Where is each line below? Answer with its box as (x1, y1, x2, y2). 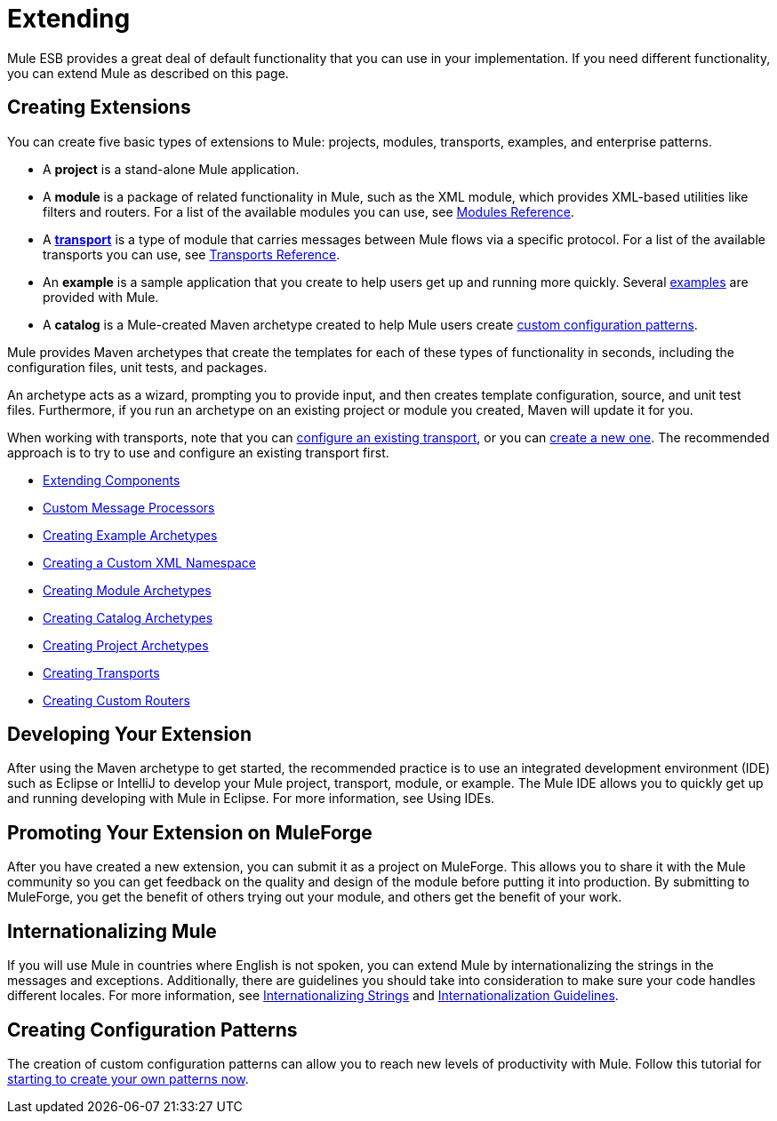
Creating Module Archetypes (43, 582, 212, 598)
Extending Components (43, 472, 180, 488)
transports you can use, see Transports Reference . (43, 246, 340, 262)
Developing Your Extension (7, 723, 252, 746)
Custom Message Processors (43, 499, 215, 515)
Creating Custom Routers (43, 692, 190, 708)
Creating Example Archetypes (43, 527, 218, 543)
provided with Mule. (43, 289, 159, 305)
